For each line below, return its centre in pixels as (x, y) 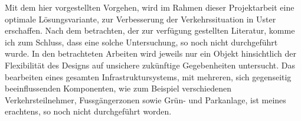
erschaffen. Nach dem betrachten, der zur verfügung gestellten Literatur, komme (150, 30)
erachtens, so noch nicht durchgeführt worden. (88, 111)
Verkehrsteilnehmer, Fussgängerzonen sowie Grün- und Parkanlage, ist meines (145, 99)
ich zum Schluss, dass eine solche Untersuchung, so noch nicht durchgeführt (141, 42)
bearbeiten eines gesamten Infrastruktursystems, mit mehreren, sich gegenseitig (148, 76)
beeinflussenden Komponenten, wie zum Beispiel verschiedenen (118, 88)
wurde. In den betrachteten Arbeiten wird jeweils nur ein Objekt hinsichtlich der (150, 53)
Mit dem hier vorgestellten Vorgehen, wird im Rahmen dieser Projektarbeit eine (150, 7)
